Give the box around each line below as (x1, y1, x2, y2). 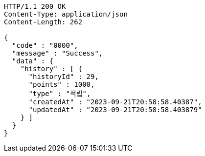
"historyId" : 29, (28, 73, 99, 80)
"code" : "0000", (12, 41, 78, 49)
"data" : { (12, 57, 54, 65)
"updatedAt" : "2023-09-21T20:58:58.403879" (28, 106, 202, 114)
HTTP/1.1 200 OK (4, 2, 66, 10)
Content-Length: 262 (4, 18, 83, 26)
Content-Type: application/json (4, 10, 128, 18)
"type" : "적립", (28, 90, 91, 97)
